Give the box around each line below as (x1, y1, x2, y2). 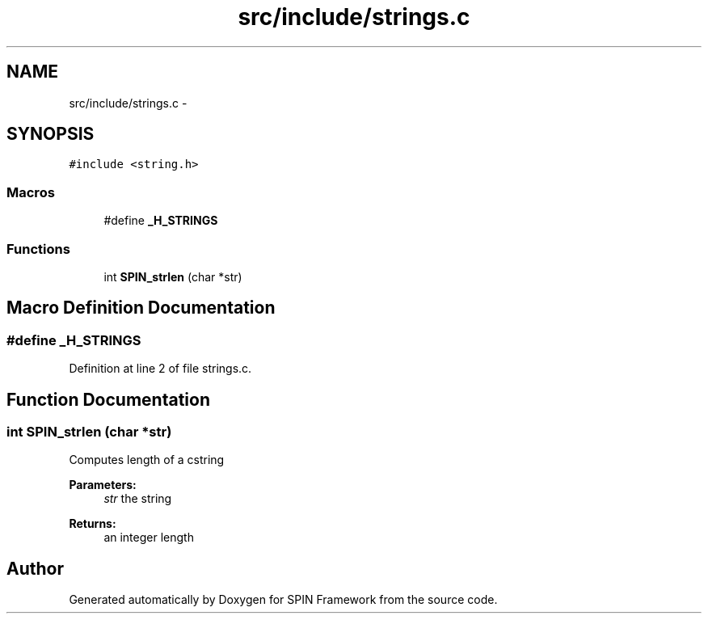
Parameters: (69, 478, 137, 492)
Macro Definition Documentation (6, 297, 276, 318)
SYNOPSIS (6, 124, 95, 145)
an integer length (103, 530, 194, 545)
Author (6, 558, 64, 579)
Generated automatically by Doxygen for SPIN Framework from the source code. (69, 593, 498, 607)
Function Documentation (6, 389, 210, 410)
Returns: (69, 517, 116, 531)
